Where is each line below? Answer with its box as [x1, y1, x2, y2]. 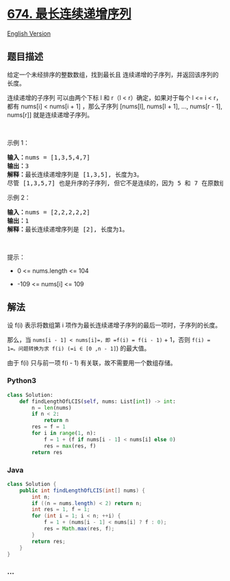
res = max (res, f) [43, 443, 97, 449]
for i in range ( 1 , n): [31, 430, 97, 437]
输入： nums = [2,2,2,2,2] [7, 208, 90, 216]
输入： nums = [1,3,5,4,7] [7, 153, 90, 161]
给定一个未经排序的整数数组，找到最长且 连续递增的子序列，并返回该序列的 [7, 70, 219, 79]
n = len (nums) [31, 404, 72, 411]
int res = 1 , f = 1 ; [31, 506, 90, 513]
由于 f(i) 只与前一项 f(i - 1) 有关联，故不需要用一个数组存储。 [7, 358, 177, 367]
